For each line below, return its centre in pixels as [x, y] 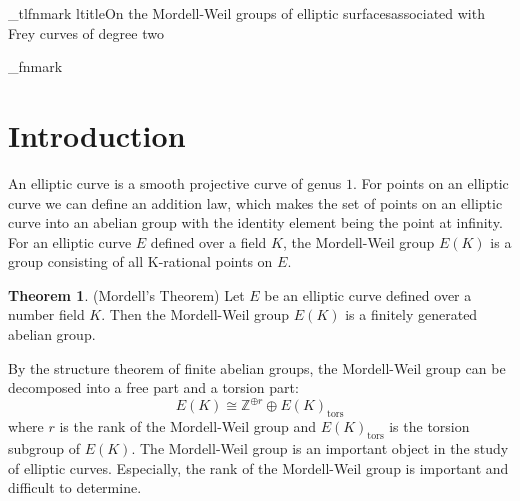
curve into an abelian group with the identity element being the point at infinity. [255, 222]
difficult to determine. [75, 487]
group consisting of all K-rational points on [140, 261]
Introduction [97, 134]
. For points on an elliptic [430, 182]
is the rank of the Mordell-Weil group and [187, 426]
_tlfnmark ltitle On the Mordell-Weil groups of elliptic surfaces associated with [246, 13]
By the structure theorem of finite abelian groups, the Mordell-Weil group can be [257, 367]
